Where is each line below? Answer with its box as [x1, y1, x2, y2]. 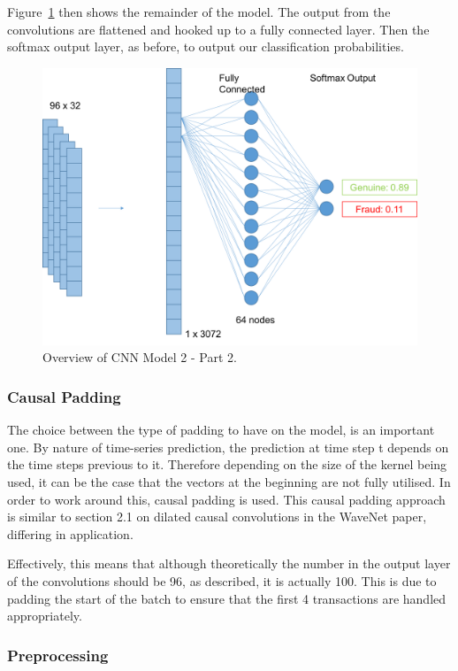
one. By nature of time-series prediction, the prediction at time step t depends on [7, 437, 449, 456]
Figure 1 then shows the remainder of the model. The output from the [7, 3, 391, 20]
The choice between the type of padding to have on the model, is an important [7, 420, 435, 439]
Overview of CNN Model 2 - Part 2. [42, 348, 237, 366]
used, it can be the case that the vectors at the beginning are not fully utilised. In [7, 473, 451, 490]
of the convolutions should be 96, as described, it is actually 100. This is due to [7, 571, 437, 590]
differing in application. [7, 524, 134, 543]
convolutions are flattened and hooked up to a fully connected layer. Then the [7, 19, 430, 38]
